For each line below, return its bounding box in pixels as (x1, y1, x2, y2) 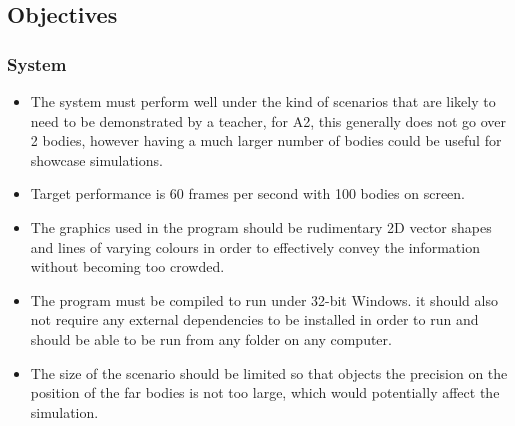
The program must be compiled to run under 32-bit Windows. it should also (30, 289, 498, 310)
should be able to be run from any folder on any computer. (30, 328, 392, 349)
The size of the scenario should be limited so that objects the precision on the (30, 362, 508, 383)
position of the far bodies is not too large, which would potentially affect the (30, 382, 500, 403)
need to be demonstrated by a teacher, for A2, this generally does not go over (30, 110, 507, 131)
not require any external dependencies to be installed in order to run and (30, 309, 479, 330)
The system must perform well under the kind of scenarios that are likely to (30, 91, 496, 111)
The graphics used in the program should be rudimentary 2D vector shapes (30, 216, 492, 237)
